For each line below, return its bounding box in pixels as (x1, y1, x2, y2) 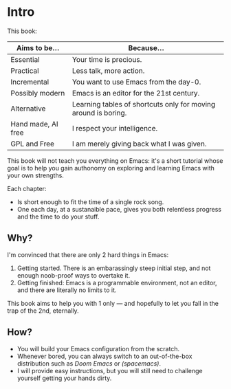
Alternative (10, 104, 46, 113)
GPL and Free (10, 139, 55, 148)
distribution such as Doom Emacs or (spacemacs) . (16, 359, 162, 368)
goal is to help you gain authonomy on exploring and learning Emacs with (7, 164, 215, 172)
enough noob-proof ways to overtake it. (16, 271, 131, 279)
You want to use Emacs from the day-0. (71, 77, 201, 87)
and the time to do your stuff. (16, 212, 100, 221)
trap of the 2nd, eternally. (7, 307, 79, 315)
